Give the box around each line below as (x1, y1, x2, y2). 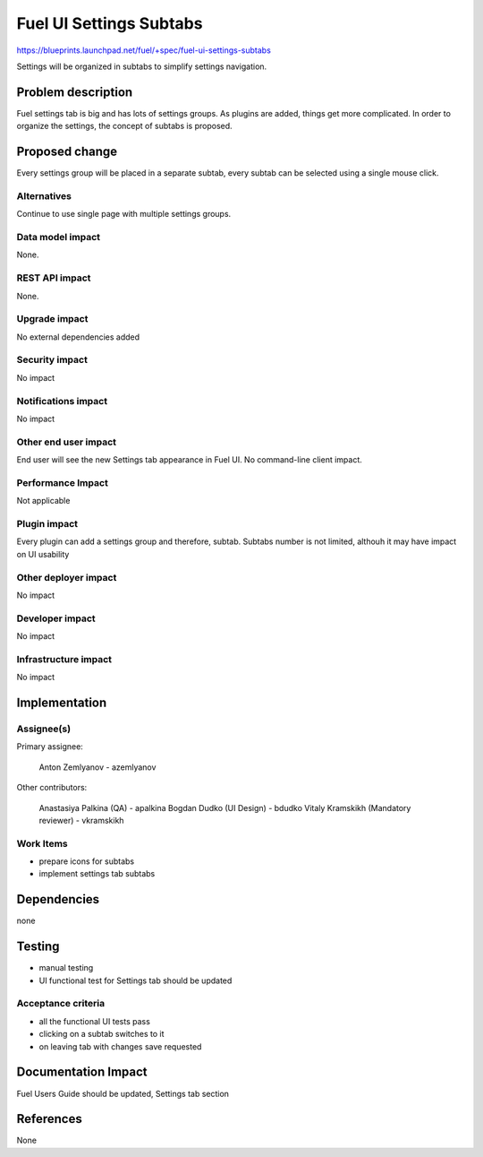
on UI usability (16, 548, 70, 559)
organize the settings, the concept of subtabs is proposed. (16, 121, 233, 132)
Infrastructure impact (16, 652, 112, 665)
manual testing (38, 963, 94, 973)
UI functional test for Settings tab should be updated (38, 975, 233, 986)
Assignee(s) (16, 722, 72, 735)
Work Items (16, 837, 68, 850)
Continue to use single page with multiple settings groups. (16, 209, 232, 220)
